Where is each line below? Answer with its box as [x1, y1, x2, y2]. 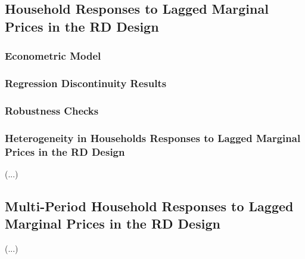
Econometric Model [5, 48, 101, 63]
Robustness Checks [5, 103, 99, 118]
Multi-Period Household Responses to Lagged [5, 196, 294, 215]
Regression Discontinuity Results [5, 75, 167, 90]
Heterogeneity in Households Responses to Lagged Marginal [5, 130, 301, 145]
